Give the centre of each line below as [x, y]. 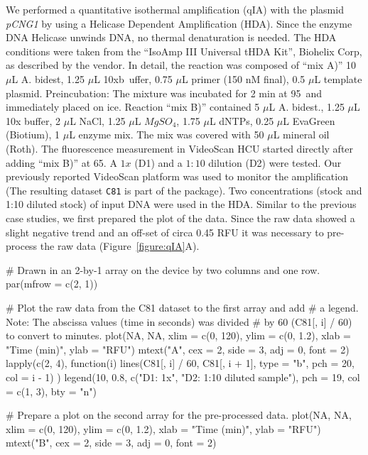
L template [338, 78]
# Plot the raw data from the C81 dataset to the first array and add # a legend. [182, 307]
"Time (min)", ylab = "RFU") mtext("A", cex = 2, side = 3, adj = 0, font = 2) [178, 349]
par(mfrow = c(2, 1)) [52, 284]
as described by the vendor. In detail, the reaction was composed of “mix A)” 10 [181, 65]
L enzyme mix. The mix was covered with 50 [167, 135]
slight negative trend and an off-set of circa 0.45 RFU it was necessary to [165, 232]
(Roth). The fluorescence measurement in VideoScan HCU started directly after [180, 148]
